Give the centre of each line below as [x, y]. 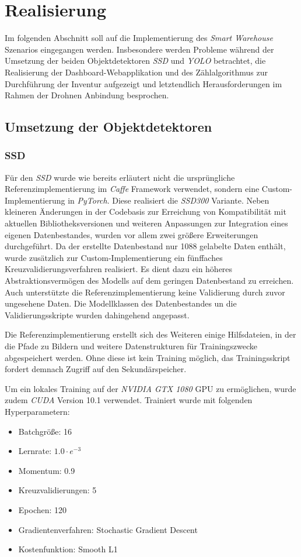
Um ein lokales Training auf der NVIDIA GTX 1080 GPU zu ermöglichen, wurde [150, 388]
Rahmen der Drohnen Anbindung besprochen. [87, 95]
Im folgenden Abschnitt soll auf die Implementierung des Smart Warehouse [139, 38]
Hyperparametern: [37, 411]
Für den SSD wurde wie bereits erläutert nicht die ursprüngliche [120, 177]
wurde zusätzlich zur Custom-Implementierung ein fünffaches [114, 257]
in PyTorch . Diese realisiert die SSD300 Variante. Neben [169, 200]
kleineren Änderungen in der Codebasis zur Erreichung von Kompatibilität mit [146, 212]
